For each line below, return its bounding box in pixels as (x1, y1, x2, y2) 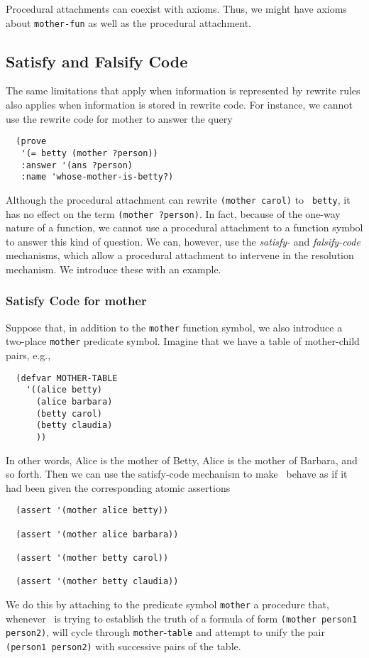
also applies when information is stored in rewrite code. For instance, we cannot (6, 97, 353, 112)
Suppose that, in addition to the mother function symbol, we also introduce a (6, 319, 343, 334)
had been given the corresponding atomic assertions (6, 480, 231, 495)
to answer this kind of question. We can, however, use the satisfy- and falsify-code (6, 234, 360, 248)
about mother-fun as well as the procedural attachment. (6, 15, 251, 30)
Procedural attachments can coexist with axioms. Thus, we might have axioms (6, 1, 347, 16)
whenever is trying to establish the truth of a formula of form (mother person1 (6, 610, 358, 625)
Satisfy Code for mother (6, 292, 147, 309)
